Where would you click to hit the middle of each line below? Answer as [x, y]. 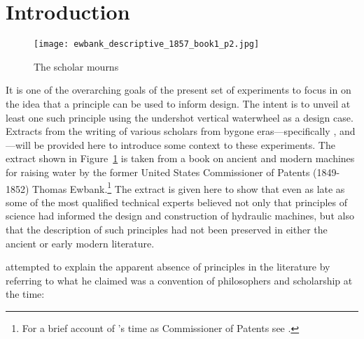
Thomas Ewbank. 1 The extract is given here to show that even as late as [189, 187]
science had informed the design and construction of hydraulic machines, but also [180, 216]
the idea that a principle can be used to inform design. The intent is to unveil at [178, 103]
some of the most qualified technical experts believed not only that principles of [177, 202]
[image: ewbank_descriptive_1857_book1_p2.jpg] [147, 44]
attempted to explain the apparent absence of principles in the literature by [168, 267]
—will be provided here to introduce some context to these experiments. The [170, 144]
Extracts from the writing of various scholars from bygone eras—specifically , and [181, 131]
